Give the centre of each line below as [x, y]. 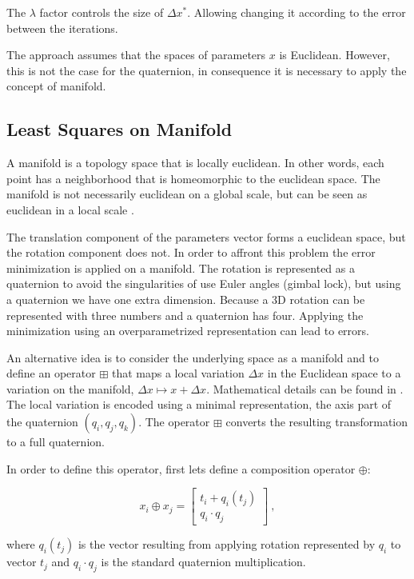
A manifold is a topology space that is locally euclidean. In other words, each [195, 163]
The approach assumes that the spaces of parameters [136, 55]
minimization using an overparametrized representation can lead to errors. [188, 331]
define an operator [51, 373]
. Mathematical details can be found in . [305, 388]
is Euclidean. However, [334, 55]
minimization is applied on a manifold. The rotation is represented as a [181, 268]
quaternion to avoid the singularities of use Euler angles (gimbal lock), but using [204, 284]
